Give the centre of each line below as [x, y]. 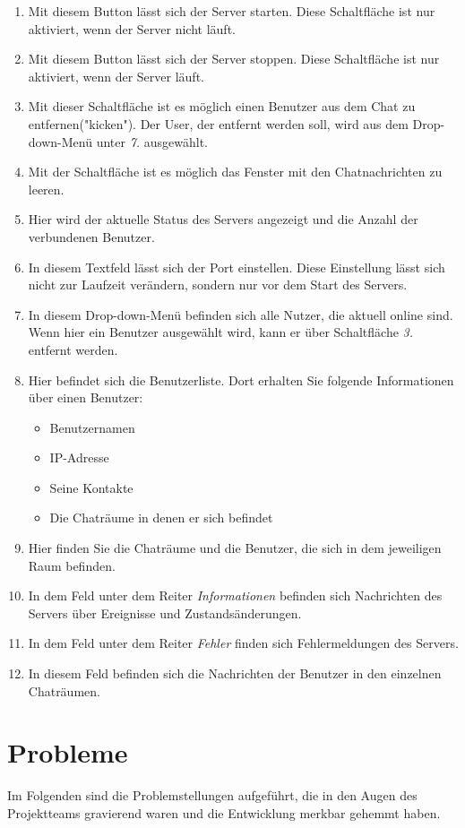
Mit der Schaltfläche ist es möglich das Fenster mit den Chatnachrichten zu [235, 172]
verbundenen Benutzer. [91, 236]
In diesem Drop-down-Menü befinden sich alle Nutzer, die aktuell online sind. [241, 314]
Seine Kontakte [91, 487]
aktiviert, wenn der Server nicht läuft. [132, 28]
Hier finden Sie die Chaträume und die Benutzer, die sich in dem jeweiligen [235, 548]
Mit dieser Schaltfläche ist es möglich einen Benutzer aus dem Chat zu [222, 106]
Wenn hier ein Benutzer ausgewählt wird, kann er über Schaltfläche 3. [221, 332]
